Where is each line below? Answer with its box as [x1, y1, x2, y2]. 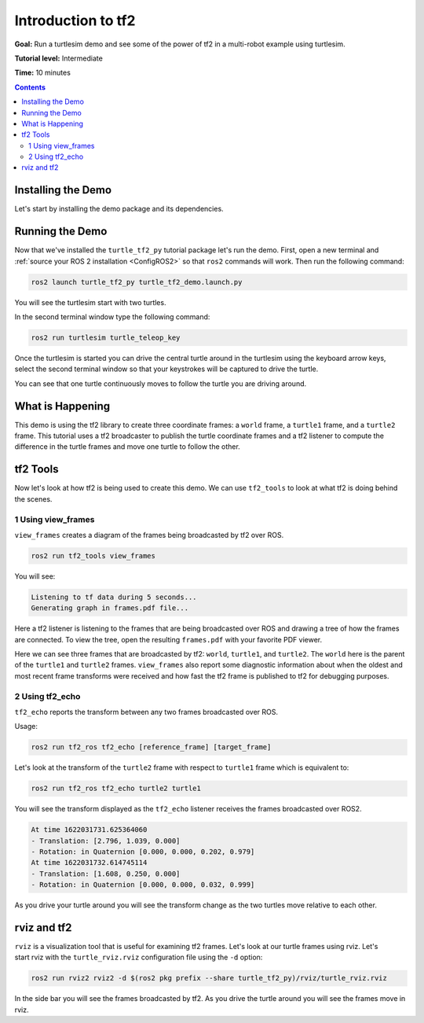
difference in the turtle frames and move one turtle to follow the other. [14, 442, 241, 451]
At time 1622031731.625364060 [31, 826, 148, 834]
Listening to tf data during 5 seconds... [31, 592, 197, 602]
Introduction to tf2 [14, 12, 136, 29]
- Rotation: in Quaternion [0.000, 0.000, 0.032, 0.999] [31, 881, 255, 889]
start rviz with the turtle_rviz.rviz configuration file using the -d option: [14, 952, 263, 962]
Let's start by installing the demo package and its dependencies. [14, 204, 224, 214]
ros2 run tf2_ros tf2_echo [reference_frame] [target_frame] [31, 743, 272, 752]
